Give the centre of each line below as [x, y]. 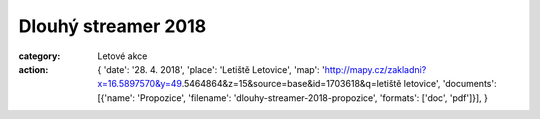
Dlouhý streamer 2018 [112, 26]
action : [33, 69]
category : [39, 56]
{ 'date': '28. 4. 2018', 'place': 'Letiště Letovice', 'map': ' [211, 69]
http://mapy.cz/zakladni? [375, 69]
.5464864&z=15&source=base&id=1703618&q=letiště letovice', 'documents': [339, 84]
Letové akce [122, 56]
